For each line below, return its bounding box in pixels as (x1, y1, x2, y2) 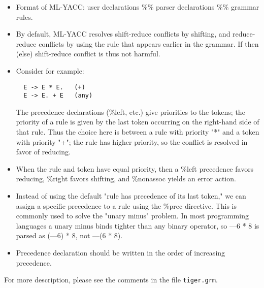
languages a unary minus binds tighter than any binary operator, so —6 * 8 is (16, 220, 259, 231)
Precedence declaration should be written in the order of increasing (16, 247, 225, 258)
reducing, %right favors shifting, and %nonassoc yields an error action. (16, 173, 236, 184)
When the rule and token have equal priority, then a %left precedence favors (16, 163, 254, 174)
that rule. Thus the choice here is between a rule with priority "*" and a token (16, 126, 259, 137)
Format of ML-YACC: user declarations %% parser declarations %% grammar (16, 2, 259, 12)
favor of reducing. (16, 146, 71, 157)
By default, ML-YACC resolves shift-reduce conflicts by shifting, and (16, 28, 230, 39)
